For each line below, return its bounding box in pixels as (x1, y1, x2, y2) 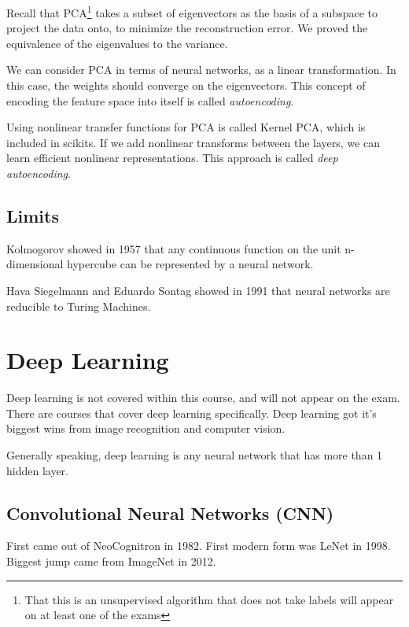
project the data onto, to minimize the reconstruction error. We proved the (6, 20, 368, 36)
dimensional (6, 256, 64, 272)
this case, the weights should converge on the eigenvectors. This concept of (6, 77, 366, 94)
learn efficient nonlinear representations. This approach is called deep (6, 149, 338, 166)
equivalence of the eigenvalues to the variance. (6, 35, 228, 51)
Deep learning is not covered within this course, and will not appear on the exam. (6, 389, 400, 406)
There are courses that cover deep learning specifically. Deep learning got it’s (6, 404, 377, 421)
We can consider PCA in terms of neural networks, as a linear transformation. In (6, 61, 396, 78)
